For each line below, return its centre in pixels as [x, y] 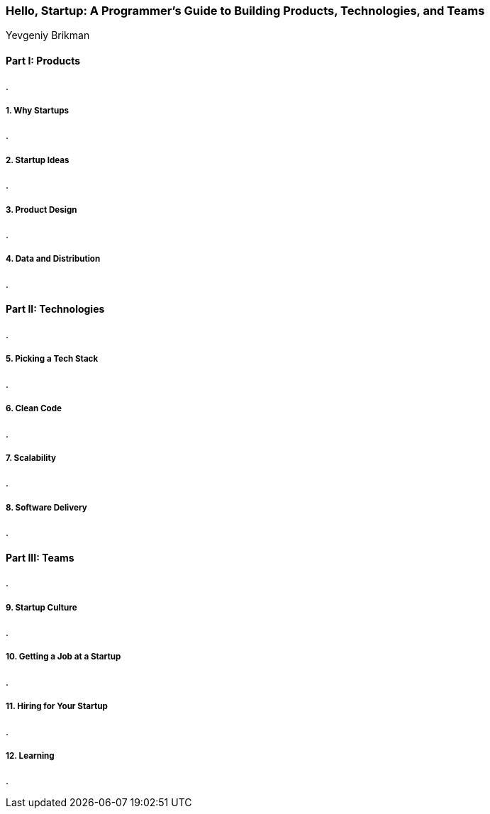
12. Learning [30, 756]
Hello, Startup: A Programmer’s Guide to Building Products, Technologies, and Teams [245, 11]
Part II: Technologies [55, 309]
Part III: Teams [40, 557]
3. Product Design [41, 210]
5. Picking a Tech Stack [52, 359]
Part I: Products [43, 60]
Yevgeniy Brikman [48, 35]
